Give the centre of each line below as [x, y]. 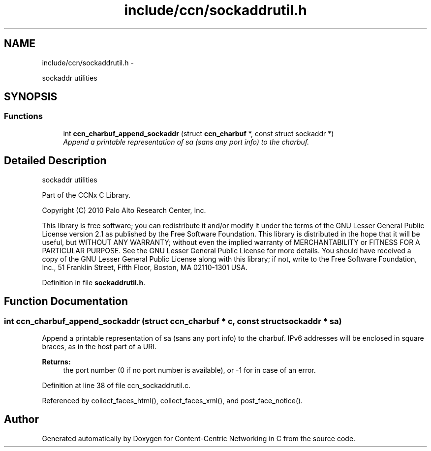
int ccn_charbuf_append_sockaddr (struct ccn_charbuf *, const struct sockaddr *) [199, 133]
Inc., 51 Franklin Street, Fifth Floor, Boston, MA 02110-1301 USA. [145, 267]
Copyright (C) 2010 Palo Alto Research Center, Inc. [124, 210]
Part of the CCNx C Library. [86, 195]
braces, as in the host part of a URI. [99, 346]
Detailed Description [55, 161]
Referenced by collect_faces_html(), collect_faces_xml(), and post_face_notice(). [172, 400]
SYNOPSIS [31, 97]
